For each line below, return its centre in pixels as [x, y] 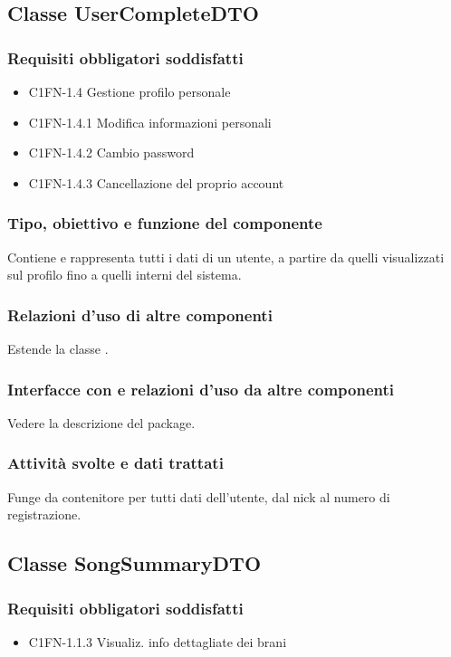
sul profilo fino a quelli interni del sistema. [125, 275]
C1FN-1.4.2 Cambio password [111, 152]
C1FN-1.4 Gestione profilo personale [130, 91]
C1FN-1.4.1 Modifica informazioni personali [150, 122]
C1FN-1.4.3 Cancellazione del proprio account [156, 182]
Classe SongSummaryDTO [134, 563]
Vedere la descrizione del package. [101, 422]
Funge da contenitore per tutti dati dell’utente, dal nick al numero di [199, 496]
